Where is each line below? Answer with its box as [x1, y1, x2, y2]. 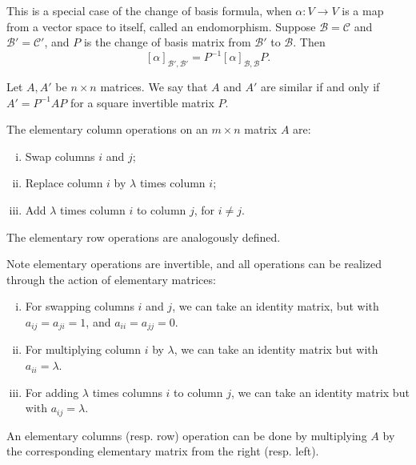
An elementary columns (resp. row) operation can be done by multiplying [6, 427, 367, 443]
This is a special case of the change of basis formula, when [6, 2, 292, 18]
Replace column [25, 174, 103, 191]
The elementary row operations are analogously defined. [6, 228, 281, 245]
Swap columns [25, 147, 95, 164]
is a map [342, 2, 384, 18]
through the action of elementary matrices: [6, 271, 216, 287]
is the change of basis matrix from [83, 34, 251, 50]
